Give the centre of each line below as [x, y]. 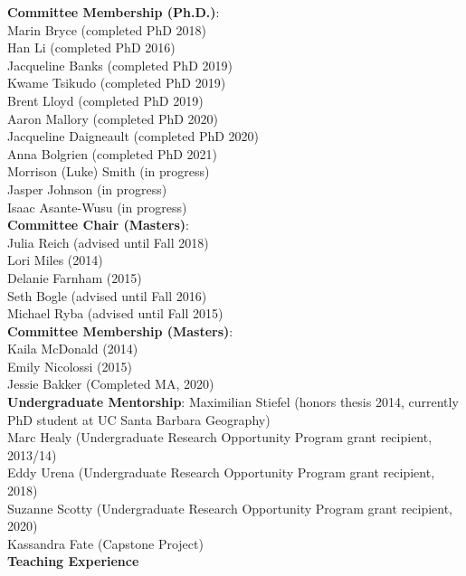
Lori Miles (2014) [55, 260]
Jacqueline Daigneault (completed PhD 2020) [133, 136]
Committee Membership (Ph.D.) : [114, 12]
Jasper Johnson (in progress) [87, 189]
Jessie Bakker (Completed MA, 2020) [111, 384]
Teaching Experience [73, 561]
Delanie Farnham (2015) [75, 277]
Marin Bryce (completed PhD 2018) [107, 29]
